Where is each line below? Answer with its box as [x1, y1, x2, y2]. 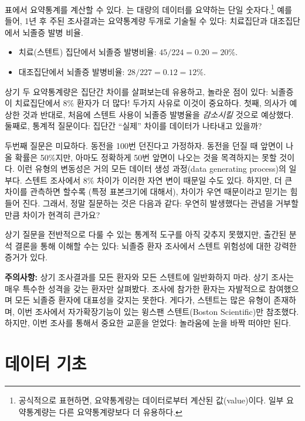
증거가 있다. [5, 251, 48, 263]
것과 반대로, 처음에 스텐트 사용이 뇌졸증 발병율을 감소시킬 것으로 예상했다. [22, 108, 294, 120]
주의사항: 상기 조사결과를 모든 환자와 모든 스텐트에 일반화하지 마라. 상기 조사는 [5, 270, 294, 283]
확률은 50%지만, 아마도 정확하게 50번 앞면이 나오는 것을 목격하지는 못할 [15, 151, 277, 163]
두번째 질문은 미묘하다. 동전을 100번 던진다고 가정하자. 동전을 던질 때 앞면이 [5, 140, 283, 151]
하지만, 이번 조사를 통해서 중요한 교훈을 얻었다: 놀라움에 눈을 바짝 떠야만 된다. [5, 317, 291, 329]
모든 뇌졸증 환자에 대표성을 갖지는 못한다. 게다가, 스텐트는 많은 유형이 [15, 294, 271, 306]
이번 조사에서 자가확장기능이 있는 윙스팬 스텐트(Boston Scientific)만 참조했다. [17, 305, 299, 317]
